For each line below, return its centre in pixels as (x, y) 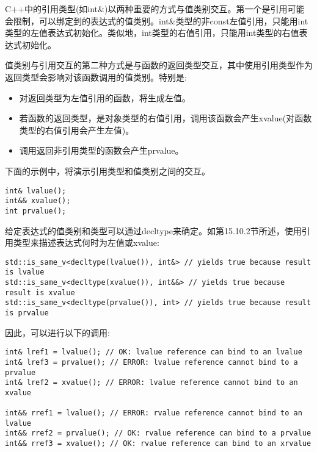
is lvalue (25, 272)
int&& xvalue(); (38, 201)
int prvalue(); (36, 211)
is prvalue (27, 313)
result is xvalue (40, 292)
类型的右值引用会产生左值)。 (77, 130)
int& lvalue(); (36, 191)
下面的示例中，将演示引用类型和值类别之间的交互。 (107, 170)
